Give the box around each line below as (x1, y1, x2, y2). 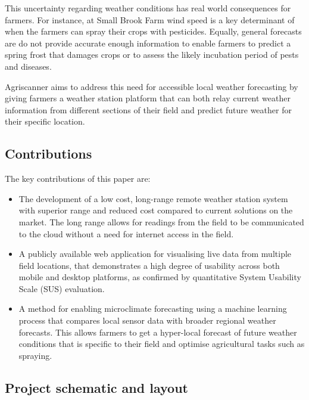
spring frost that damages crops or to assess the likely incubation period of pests (5, 48, 299, 61)
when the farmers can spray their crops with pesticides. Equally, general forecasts (5, 25, 302, 38)
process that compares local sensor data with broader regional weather (18, 314, 276, 327)
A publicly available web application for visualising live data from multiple (18, 247, 292, 260)
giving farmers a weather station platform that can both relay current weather (5, 92, 291, 104)
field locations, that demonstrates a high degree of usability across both (18, 259, 280, 271)
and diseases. (5, 60, 52, 72)
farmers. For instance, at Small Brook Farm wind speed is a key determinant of (5, 13, 295, 26)
